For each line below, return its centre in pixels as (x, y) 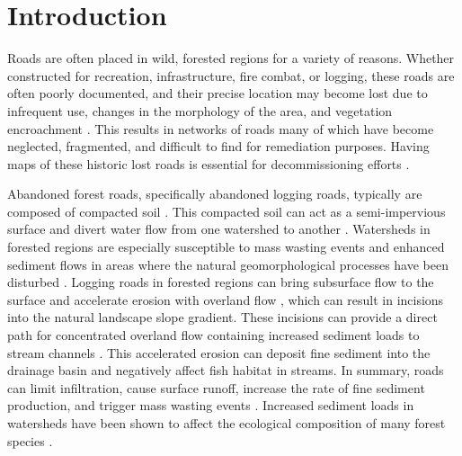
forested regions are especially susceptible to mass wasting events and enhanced (226, 247)
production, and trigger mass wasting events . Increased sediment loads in (211, 405)
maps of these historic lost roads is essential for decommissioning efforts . (209, 163)
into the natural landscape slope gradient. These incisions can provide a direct (222, 317)
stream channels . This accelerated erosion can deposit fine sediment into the (219, 352)
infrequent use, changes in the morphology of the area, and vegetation (200, 110)
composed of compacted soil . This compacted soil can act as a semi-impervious (227, 211)
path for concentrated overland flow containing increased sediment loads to (213, 335)
